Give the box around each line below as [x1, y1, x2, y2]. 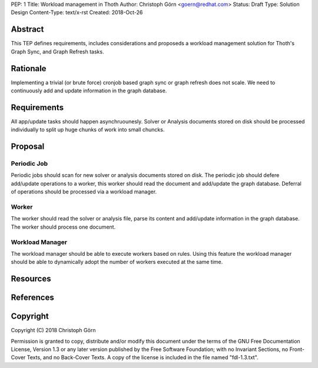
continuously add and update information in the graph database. [11, 87, 167, 94]
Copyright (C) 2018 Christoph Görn [11, 327, 96, 334]
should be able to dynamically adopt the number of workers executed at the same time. [11, 259, 223, 266]
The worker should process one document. [11, 223, 116, 230]
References [11, 293, 54, 303]
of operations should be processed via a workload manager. [11, 188, 157, 195]
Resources [11, 274, 51, 284]
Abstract [11, 24, 44, 35]
